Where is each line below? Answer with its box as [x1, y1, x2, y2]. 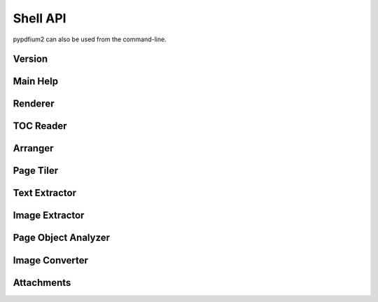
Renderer [13, 98, 55, 110]
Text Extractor [13, 187, 77, 199]
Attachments [13, 277, 71, 289]
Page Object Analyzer [13, 232, 111, 244]
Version [13, 53, 48, 65]
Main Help [13, 76, 59, 88]
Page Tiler [13, 165, 59, 177]
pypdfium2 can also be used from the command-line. [13, 35, 167, 43]
